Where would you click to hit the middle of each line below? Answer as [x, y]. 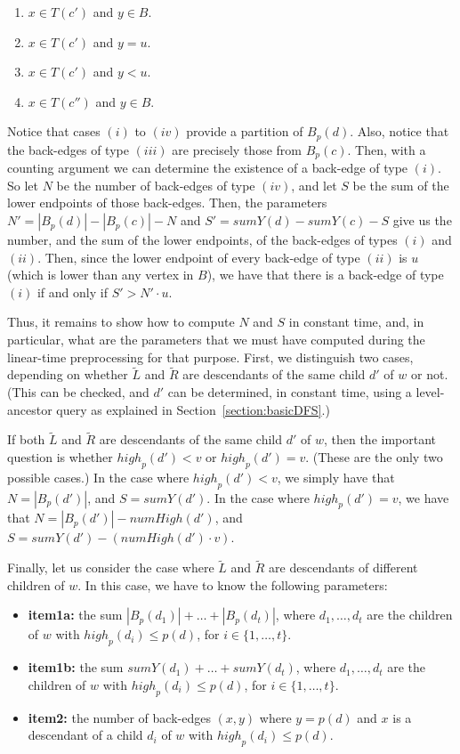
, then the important [380, 439]
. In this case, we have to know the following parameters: [233, 584]
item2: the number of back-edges [119, 717]
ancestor [30, 409]
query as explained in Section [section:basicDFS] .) [193, 409]
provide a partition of [245, 131]
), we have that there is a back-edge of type [325, 275]
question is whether [60, 457]
